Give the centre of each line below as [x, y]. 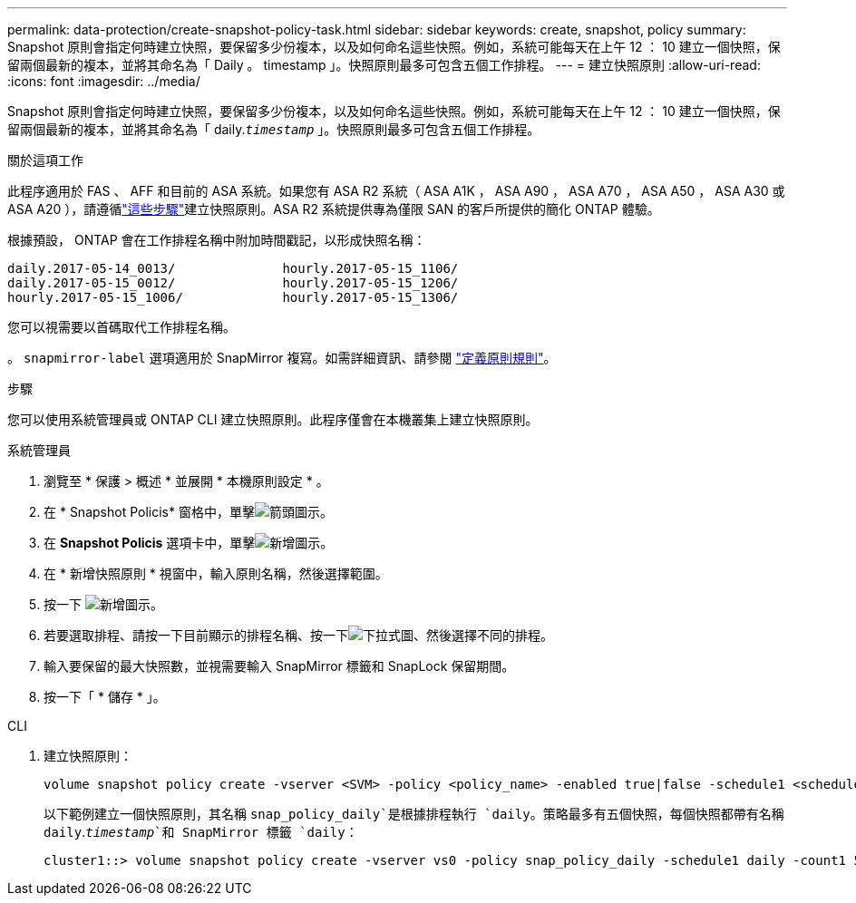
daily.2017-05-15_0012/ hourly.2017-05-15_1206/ [233, 283]
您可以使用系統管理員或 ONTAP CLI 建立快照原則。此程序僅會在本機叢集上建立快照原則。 [273, 419]
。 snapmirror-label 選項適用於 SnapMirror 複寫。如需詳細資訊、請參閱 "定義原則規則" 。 [282, 358]
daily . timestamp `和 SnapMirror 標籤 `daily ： [201, 832]
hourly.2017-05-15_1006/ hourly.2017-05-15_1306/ [233, 297]
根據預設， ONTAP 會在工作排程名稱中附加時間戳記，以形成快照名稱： [217, 240]
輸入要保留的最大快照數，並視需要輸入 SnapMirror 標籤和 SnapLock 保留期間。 [279, 666]
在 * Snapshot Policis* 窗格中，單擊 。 [188, 512]
